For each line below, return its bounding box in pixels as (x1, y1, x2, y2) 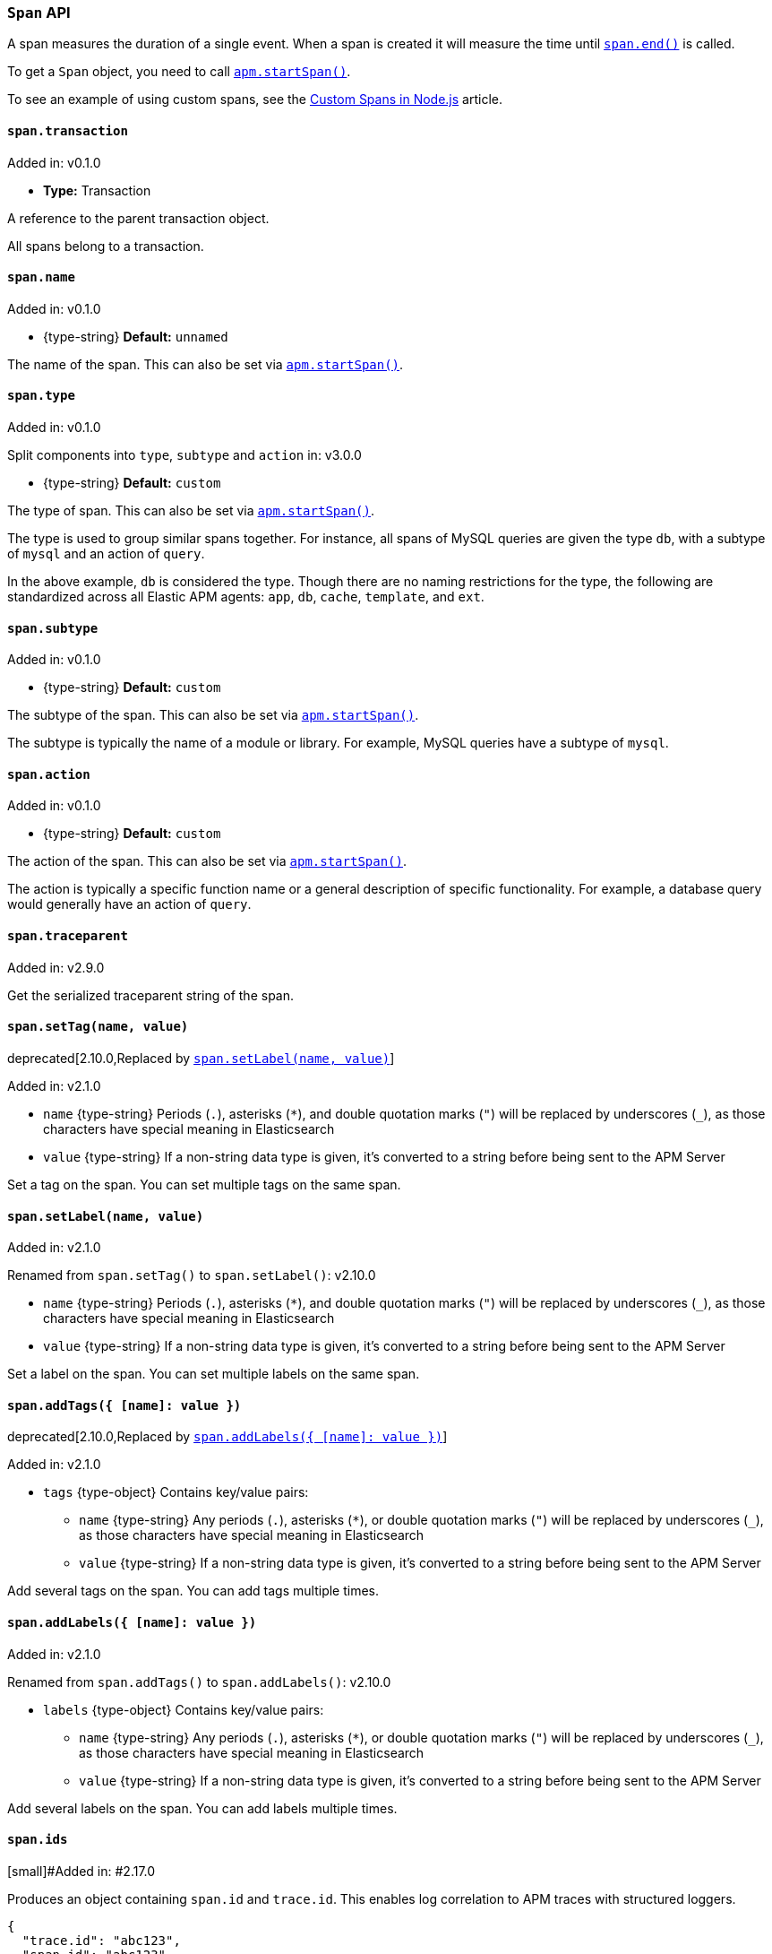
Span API (7, 4, 71, 22)
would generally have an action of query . (7, 896, 252, 912)
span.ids (7, 1832, 68, 1847)
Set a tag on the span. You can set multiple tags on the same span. (7, 1176, 401, 1192)
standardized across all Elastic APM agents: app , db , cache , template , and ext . (7, 589, 485, 605)
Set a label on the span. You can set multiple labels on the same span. (7, 1366, 420, 1382)
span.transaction (7, 123, 128, 138)
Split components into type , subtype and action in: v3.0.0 (7, 447, 362, 463)
